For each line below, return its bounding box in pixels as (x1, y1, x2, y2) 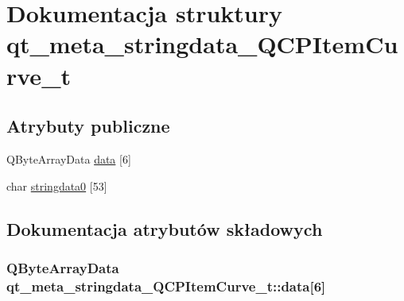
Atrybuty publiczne (6, 114, 170, 138)
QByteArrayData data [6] (6, 150, 131, 167)
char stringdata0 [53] (6, 177, 107, 194)
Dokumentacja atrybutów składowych (6, 216, 323, 241)
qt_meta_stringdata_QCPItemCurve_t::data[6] (6, 276, 326, 295)
